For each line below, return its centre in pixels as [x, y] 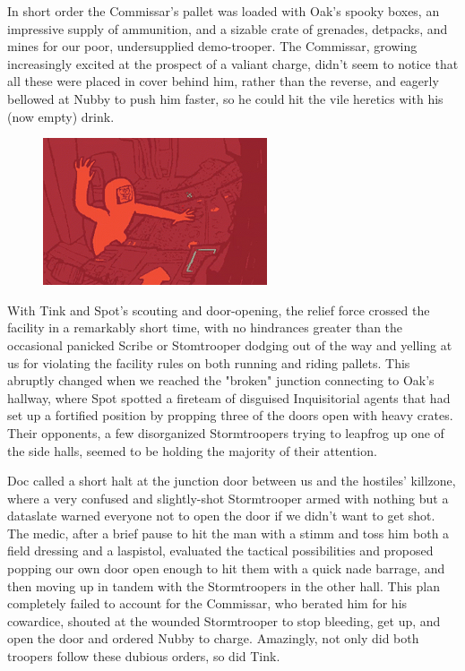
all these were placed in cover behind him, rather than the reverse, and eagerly [223, 81]
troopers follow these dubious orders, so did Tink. [144, 656]
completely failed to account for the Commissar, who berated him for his [207, 603]
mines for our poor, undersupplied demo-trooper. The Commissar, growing [212, 46]
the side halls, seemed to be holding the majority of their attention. [192, 450]
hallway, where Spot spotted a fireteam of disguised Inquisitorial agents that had [229, 397]
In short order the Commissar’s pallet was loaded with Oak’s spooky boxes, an [224, 11]
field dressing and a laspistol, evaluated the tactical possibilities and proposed [220, 551]
